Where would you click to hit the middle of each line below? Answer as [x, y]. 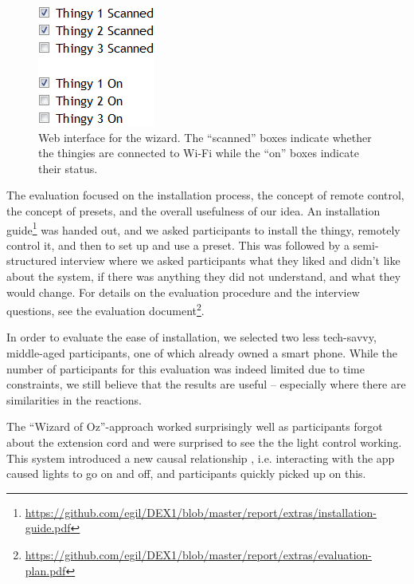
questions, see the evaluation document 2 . [105, 309]
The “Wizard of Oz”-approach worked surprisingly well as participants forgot [195, 426]
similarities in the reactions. [74, 399]
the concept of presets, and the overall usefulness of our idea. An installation [193, 210]
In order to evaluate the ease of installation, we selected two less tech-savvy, [191, 337]
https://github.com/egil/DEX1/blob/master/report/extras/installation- [201, 512]
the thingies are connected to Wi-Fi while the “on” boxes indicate [199, 153]
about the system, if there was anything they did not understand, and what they [204, 276]
